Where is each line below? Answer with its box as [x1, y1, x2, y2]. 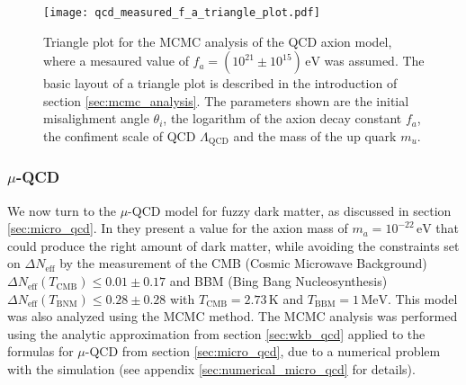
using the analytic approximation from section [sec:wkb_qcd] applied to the [7, 324, 426, 343]
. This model [388, 289, 458, 308]
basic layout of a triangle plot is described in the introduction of [43, 74, 398, 93]
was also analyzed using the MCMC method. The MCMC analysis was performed [7, 307, 458, 326]
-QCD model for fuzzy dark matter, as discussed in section [128, 201, 452, 219]
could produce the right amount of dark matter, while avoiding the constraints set [7, 236, 460, 255]
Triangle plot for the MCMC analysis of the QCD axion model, [43, 31, 392, 50]
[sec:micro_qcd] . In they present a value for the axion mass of [7, 219, 348, 237]
